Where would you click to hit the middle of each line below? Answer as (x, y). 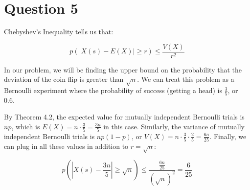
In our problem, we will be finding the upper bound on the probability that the (123, 69)
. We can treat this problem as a (186, 79)
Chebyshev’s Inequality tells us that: (59, 32)
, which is (26, 126)
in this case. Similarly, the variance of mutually (174, 126)
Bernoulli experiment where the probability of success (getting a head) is (113, 90)
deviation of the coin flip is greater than (64, 79)
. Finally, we (228, 136)
